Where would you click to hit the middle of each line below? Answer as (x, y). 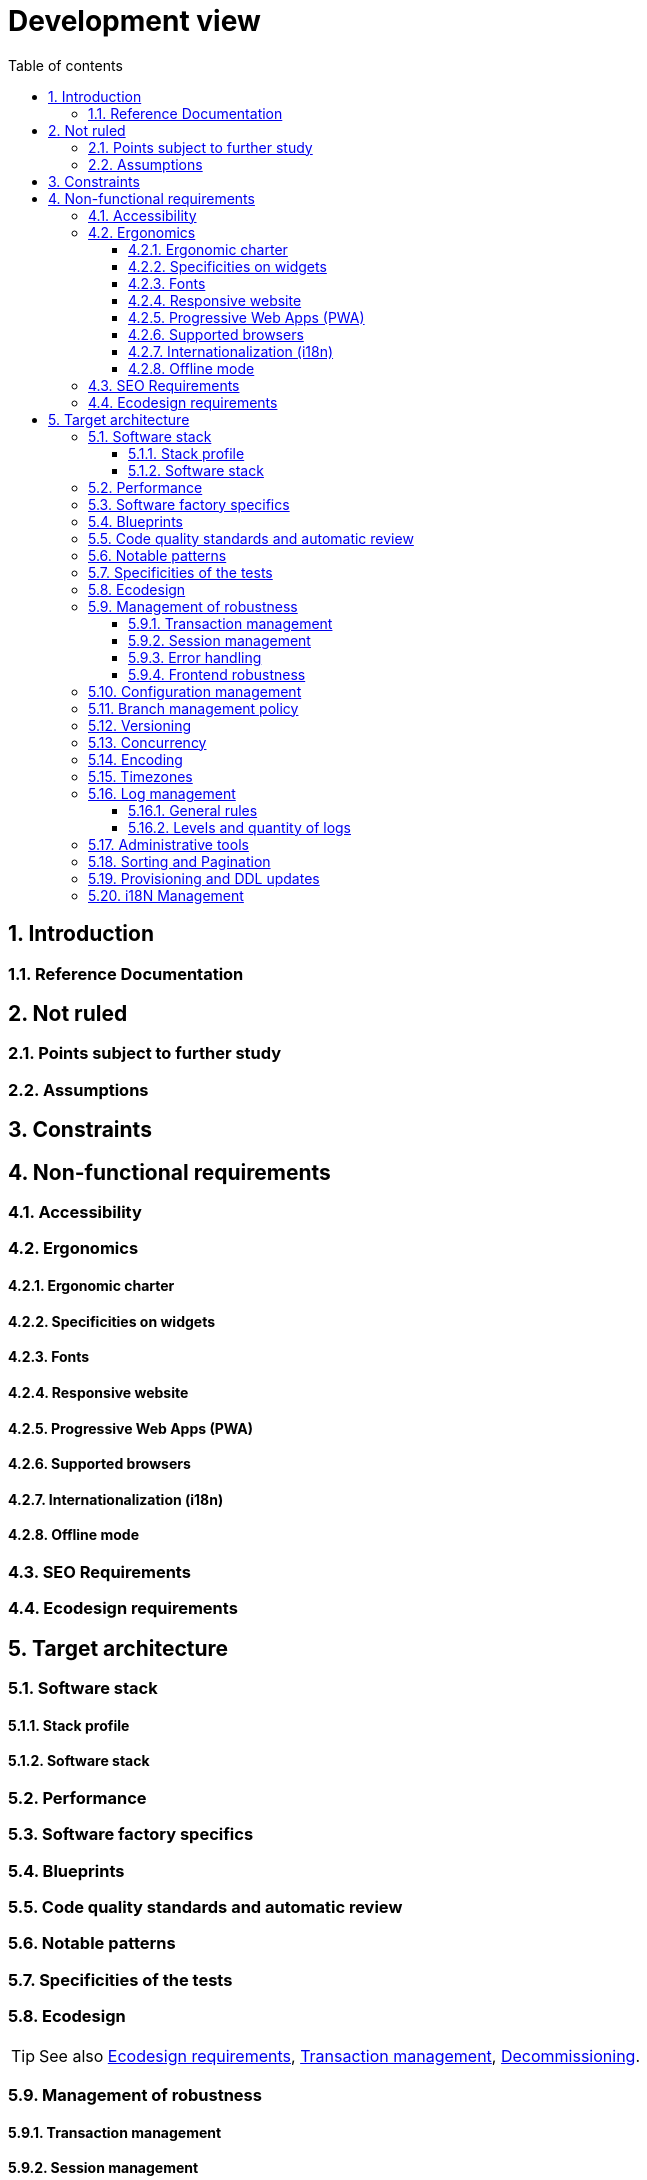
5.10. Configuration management (195, 691)
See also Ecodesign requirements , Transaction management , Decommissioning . (340, 2055)
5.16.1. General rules (193, 810)
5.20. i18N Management (166, 895)
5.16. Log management (162, 793)
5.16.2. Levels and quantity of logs (240, 827)
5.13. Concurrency (147, 742)
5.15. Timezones (140, 776)
